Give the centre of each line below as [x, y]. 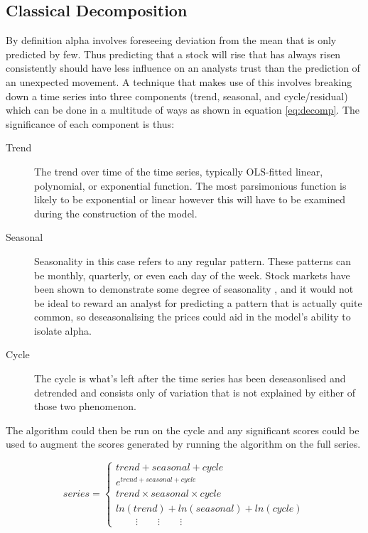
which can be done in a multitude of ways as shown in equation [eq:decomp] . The [183, 110]
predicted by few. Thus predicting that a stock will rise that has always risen [173, 54]
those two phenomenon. [85, 406]
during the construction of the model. [116, 213]
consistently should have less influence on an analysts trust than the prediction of [183, 68]
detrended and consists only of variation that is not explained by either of [195, 392]
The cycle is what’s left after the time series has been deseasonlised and [190, 378]
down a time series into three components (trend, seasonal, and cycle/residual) [177, 96]
